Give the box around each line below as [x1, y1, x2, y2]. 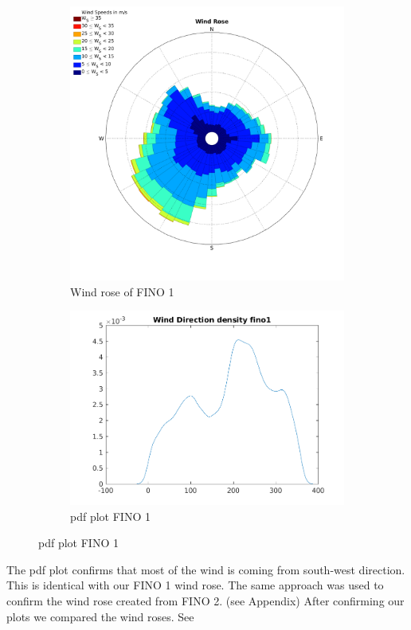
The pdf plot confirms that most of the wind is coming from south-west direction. [6, 561, 405, 577]
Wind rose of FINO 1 [70, 283, 174, 299]
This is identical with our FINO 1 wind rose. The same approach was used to [6, 577, 384, 593]
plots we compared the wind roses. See [6, 608, 194, 624]
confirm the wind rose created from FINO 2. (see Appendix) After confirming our [6, 593, 405, 609]
